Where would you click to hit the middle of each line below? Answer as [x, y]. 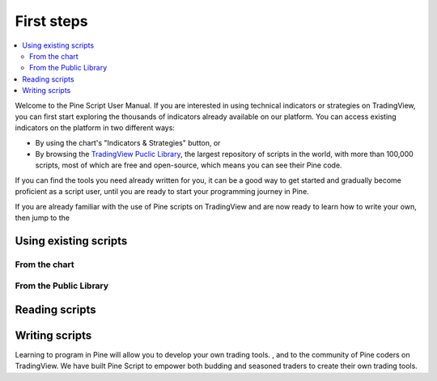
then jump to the [42, 218]
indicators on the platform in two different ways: [95, 128]
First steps [51, 21]
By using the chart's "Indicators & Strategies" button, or [128, 142]
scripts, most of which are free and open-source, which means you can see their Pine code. [189, 165]
